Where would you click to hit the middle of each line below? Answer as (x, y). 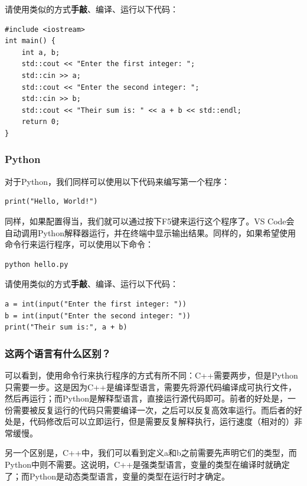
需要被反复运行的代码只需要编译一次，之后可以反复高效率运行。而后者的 (153, 410)
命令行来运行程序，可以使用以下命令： (79, 244)
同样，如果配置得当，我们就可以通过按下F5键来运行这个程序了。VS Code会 (150, 221)
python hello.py (37, 264)
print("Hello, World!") (51, 202)
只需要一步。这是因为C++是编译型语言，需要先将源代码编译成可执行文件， (151, 386)
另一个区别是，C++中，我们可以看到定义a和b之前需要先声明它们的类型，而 (151, 453)
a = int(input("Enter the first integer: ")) (96, 304)
